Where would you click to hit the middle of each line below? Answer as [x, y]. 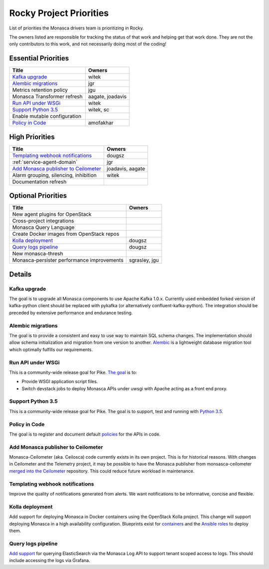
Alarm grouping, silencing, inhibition [54, 175]
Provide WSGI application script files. [60, 382]
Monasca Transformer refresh [47, 96]
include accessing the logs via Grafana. [50, 561]
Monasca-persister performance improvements [68, 260]
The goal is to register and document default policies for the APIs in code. [85, 434]
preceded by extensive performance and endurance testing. [71, 313]
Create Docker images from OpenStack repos [66, 234]
